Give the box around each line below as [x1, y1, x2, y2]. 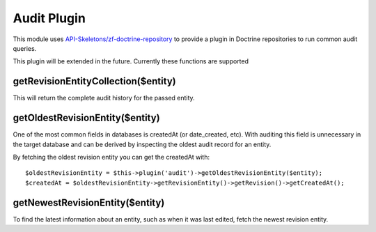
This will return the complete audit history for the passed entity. [13, 94, 195, 102]
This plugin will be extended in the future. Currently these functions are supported [13, 57, 249, 65]
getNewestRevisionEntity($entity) [13, 196, 165, 208]
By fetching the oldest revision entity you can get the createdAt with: [13, 153, 210, 161]
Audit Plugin [13, 10, 86, 26]
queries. [13, 44, 37, 52]
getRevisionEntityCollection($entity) [13, 75, 177, 87]
